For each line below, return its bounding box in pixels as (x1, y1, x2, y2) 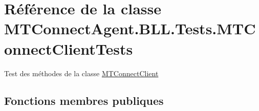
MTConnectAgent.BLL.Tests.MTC (4, 18, 256, 39)
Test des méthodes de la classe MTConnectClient (4, 68, 159, 78)
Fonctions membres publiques (4, 93, 164, 108)
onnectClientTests (4, 38, 133, 59)
